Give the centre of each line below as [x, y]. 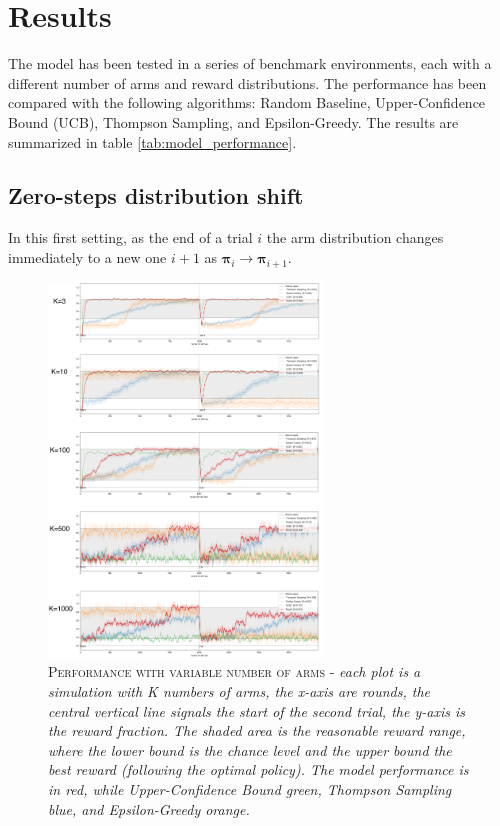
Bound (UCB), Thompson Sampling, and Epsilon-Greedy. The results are [233, 121]
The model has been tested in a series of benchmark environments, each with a [250, 63]
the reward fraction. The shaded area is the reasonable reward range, [257, 730]
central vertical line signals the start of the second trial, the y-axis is [256, 710]
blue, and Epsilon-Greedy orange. [149, 808]
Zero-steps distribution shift [156, 195]
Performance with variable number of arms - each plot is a [234, 671]
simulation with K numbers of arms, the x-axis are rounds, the [239, 690]
